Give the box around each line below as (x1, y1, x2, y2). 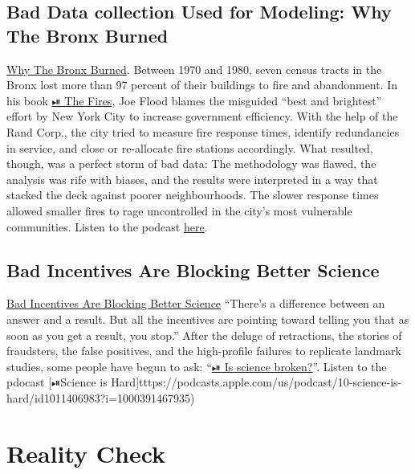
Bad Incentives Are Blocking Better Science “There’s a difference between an (6, 295, 385, 312)
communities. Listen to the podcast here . (6, 218, 208, 235)
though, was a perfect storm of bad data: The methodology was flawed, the (6, 155, 376, 172)
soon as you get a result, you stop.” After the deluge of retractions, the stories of (6, 326, 402, 343)
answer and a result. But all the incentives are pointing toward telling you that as (6, 310, 409, 327)
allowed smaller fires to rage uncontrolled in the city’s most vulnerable (6, 202, 352, 219)
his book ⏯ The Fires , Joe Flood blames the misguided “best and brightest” (6, 92, 382, 108)
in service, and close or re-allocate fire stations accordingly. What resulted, (6, 139, 373, 156)
